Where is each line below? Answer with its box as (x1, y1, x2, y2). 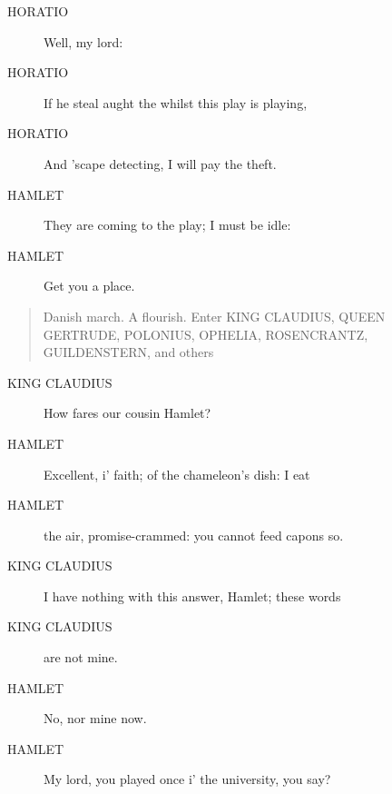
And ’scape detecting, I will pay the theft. (44, 154, 277, 173)
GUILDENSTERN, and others (43, 342, 214, 362)
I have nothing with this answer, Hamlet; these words (44, 586, 341, 605)
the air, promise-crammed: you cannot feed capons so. (44, 525, 344, 544)
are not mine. (44, 648, 118, 667)
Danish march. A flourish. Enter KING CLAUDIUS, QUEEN (43, 306, 386, 325)
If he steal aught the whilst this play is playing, (44, 93, 308, 112)
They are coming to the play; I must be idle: (44, 215, 291, 234)
